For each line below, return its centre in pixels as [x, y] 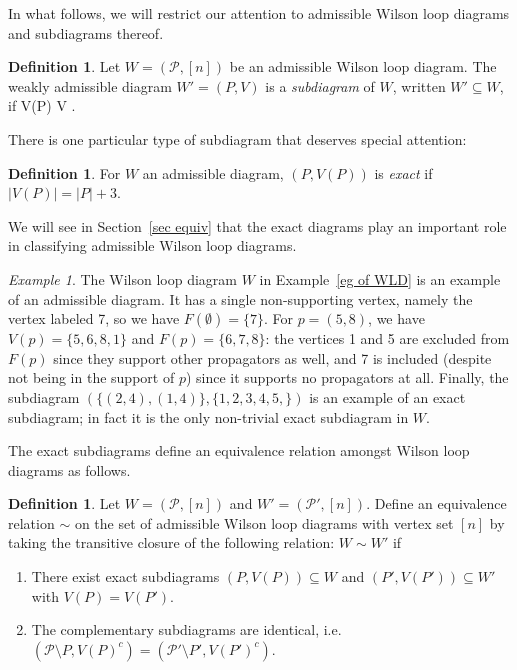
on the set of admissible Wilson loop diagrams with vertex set [264, 522]
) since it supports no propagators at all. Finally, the [347, 377]
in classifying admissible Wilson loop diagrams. [152, 245]
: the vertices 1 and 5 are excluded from [387, 338]
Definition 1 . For [64, 172]
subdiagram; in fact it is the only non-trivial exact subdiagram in [208, 416]
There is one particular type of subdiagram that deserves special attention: [237, 138]
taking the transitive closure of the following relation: [171, 542]
